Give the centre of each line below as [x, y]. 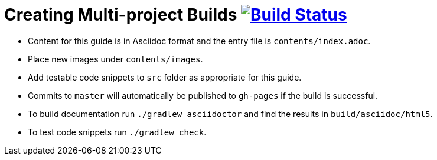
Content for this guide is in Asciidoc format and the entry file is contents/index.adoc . [199, 41]
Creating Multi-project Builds [121, 15]
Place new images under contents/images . [115, 59]
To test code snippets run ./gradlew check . [117, 132]
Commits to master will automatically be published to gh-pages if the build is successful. [203, 95]
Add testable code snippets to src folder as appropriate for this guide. [165, 77]
